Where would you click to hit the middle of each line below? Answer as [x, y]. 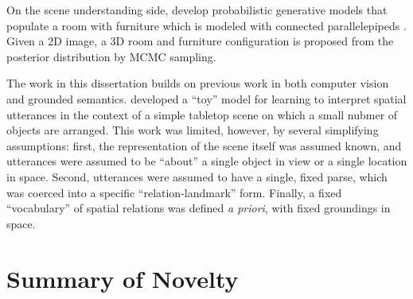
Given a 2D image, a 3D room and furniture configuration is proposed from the [200, 41]
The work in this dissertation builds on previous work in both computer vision [198, 83]
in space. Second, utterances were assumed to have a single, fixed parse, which [197, 176]
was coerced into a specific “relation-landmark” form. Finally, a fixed [174, 192]
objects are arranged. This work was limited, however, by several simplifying [193, 130]
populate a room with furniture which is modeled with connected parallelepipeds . [206, 25]
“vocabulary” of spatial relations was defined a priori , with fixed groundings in [199, 208]
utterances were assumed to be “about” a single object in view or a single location [207, 161]
